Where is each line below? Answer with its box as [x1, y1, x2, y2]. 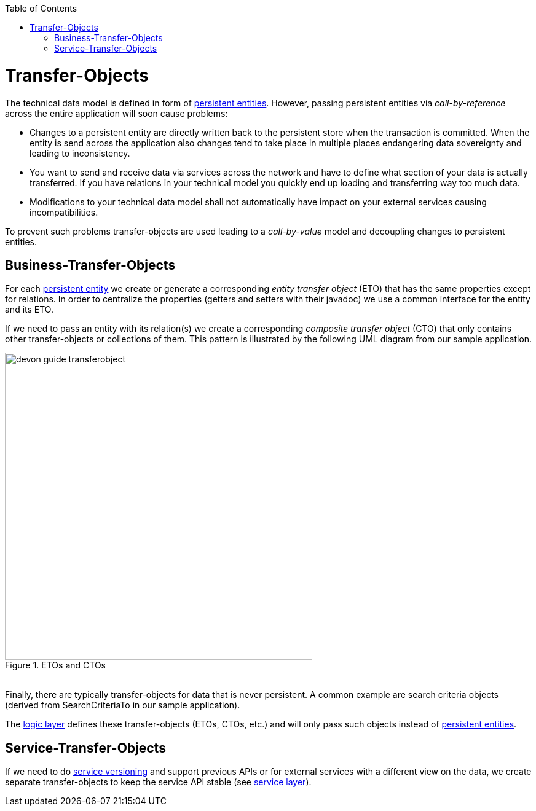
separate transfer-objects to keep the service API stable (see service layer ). [5, 777, 312, 788]
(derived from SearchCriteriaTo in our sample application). [5, 700, 240, 711]
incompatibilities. [30, 206, 98, 217]
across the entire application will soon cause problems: [5, 108, 228, 119]
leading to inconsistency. [30, 147, 130, 159]
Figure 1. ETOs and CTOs [5, 660, 106, 671]
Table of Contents [5, 3, 77, 14]
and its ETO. [5, 304, 53, 315]
